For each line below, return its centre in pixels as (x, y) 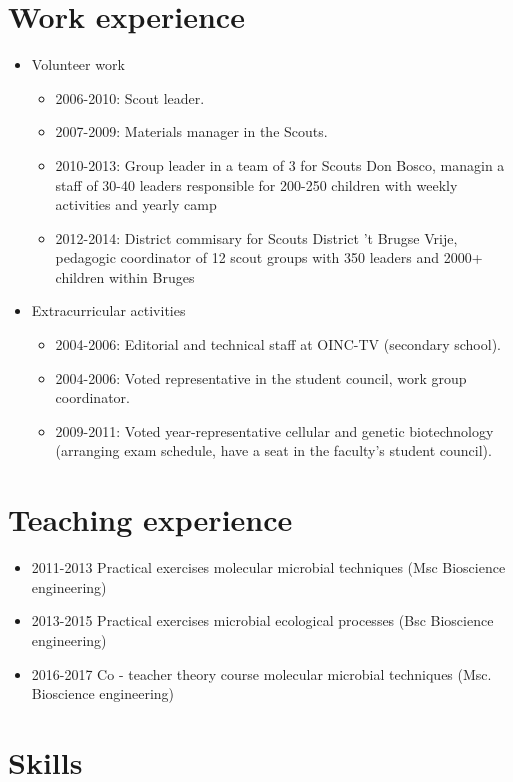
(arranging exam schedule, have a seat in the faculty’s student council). (273, 450)
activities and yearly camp (136, 204)
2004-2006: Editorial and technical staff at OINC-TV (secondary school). (278, 344)
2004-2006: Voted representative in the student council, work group (261, 377)
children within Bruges (125, 276)
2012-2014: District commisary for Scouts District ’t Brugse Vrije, (256, 237)
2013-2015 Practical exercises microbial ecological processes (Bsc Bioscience (262, 620)
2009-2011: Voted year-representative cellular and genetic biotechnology (274, 430)
